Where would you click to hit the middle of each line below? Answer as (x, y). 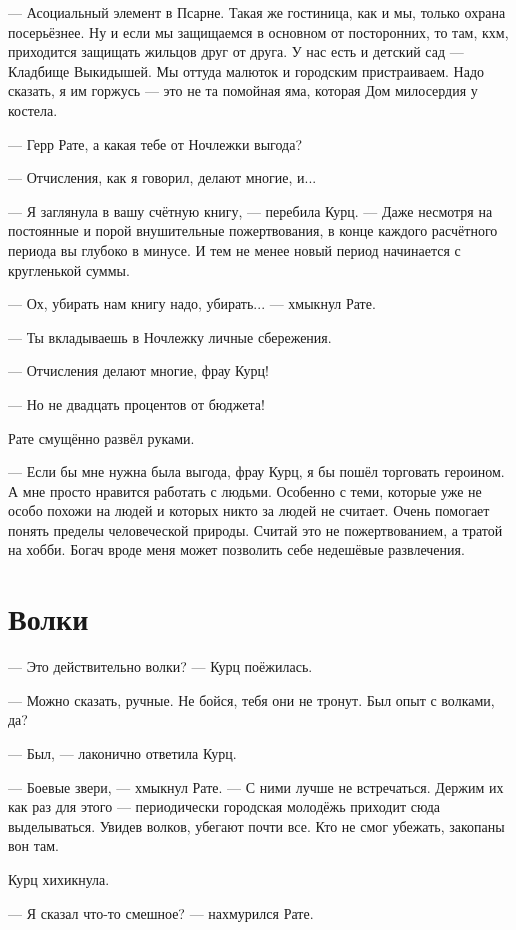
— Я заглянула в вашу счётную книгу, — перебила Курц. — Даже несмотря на (250, 210)
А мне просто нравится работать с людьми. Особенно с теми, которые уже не (245, 490)
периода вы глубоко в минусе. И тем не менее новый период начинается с (234, 249)
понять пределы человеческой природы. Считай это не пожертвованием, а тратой (255, 529)
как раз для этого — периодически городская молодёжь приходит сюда (224, 806)
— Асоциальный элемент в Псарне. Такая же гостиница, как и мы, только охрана (257, 12)
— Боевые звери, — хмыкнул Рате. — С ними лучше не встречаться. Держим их (256, 786)
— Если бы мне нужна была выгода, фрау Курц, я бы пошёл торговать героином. (256, 471)
